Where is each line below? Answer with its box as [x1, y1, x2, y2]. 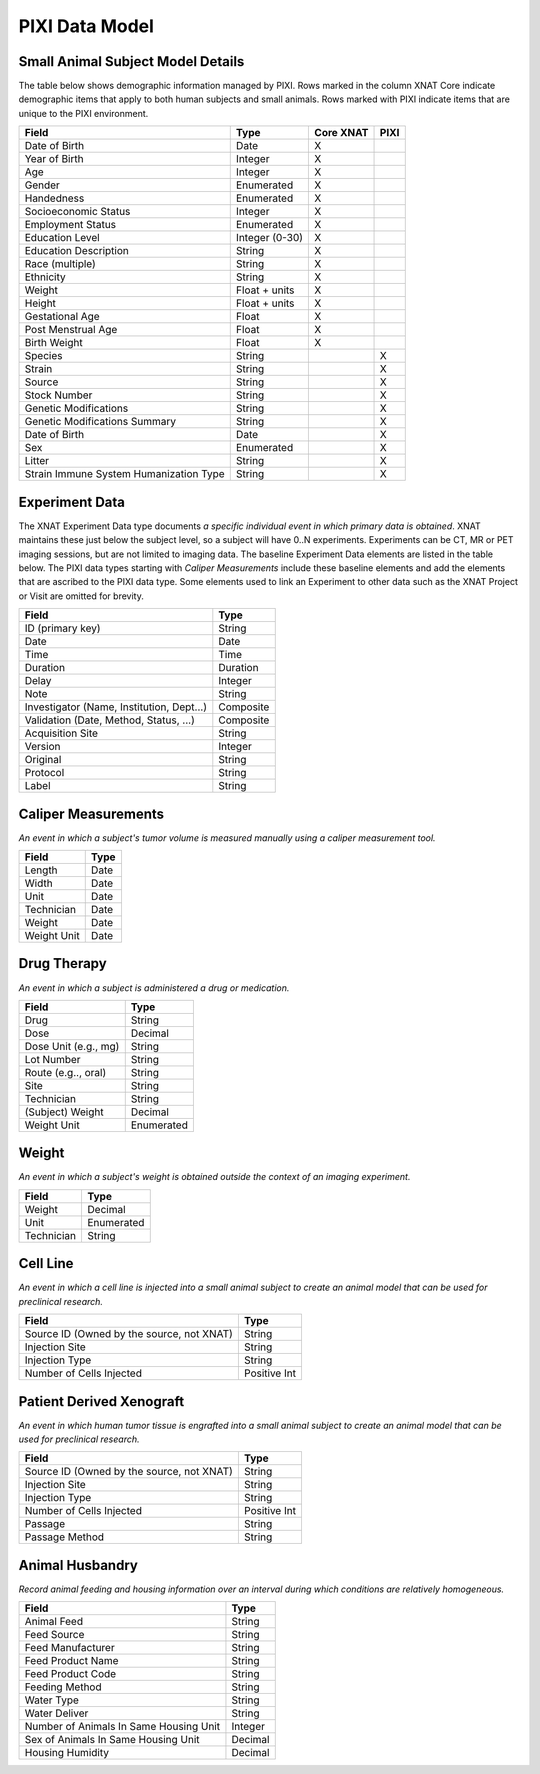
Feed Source [24, 1628, 85, 1642]
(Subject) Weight [24, 1105, 104, 1119]
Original [24, 753, 62, 767]
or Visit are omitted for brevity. [18, 590, 144, 602]
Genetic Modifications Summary [24, 415, 177, 429]
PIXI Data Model [18, 15, 155, 37]
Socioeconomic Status [24, 205, 131, 219]
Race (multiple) [24, 257, 97, 271]
